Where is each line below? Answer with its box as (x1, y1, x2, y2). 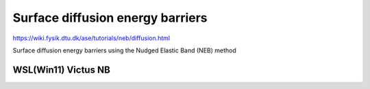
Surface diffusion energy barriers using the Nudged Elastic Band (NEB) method (12, 46, 236, 54)
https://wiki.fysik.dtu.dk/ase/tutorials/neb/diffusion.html (12, 34, 171, 42)
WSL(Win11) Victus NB (12, 64, 111, 75)
